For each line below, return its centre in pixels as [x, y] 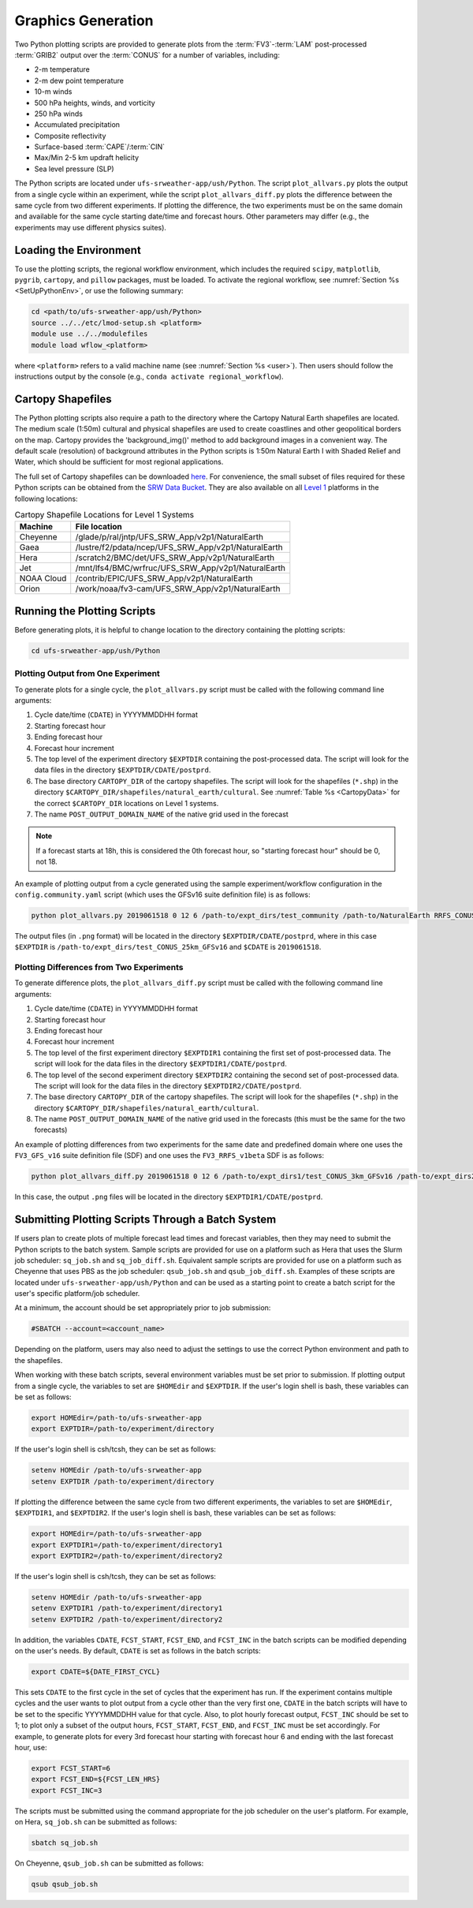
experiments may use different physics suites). [91, 227]
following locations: [46, 498]
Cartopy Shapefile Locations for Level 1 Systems [104, 515]
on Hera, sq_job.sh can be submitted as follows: [96, 1822]
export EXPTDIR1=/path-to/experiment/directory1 [127, 1545]
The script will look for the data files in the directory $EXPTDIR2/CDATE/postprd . [168, 1085]
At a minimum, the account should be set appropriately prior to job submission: [143, 1308]
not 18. [47, 862]
